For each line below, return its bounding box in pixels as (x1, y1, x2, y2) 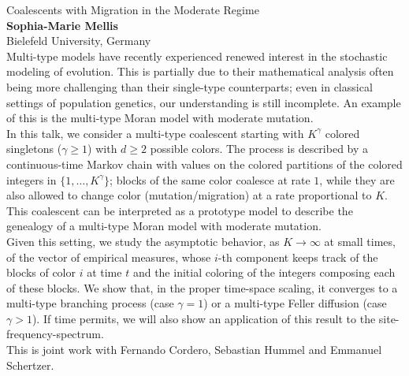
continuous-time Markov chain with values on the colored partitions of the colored (6, 155, 403, 172)
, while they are (319, 171, 395, 188)
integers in (6, 171, 57, 188)
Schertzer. (6, 356, 54, 373)
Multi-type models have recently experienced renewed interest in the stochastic (6, 47, 388, 64)
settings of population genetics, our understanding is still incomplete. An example (6, 94, 401, 110)
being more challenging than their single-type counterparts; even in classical (6, 78, 373, 95)
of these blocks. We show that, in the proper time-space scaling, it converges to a (6, 279, 398, 296)
